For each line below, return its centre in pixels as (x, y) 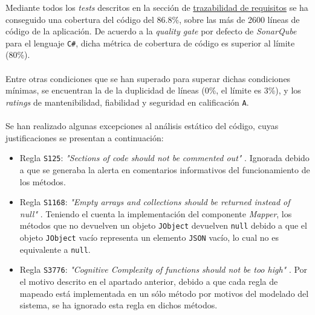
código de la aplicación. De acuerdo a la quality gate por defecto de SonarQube (151, 31)
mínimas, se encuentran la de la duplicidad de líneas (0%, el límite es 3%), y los (153, 90)
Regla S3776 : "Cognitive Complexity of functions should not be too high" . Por (164, 269)
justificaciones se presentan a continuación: (85, 137)
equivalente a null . (55, 249)
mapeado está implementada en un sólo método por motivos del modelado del (164, 293)
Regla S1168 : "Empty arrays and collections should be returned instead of (155, 202)
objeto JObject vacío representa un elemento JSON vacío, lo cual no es (149, 237)
